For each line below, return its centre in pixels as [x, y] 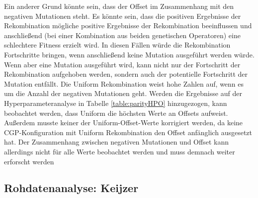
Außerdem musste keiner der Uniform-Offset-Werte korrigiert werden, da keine [124, 123]
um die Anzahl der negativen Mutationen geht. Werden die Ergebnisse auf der [123, 93]
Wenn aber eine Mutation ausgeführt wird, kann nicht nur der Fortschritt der [122, 64]
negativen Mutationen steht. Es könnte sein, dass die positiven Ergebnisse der [123, 16]
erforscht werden [29, 161]
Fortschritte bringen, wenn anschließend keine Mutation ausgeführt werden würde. [129, 54]
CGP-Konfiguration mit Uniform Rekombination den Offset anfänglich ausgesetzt [128, 132]
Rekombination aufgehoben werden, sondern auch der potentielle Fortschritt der [126, 74]
